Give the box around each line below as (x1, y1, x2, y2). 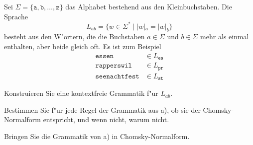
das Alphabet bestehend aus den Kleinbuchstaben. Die (65, 1, 232, 11)
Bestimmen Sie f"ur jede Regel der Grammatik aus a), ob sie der (4, 104, 201, 115)
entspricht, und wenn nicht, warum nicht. (43, 114, 169, 125)
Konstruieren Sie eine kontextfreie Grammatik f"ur (4, 88, 158, 98)
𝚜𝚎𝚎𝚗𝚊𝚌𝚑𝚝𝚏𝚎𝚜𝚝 (95, 72, 139, 80)
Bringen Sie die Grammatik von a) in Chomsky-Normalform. (4, 131, 190, 141)
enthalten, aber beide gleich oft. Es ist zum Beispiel (4, 41, 161, 52)
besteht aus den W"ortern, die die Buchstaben (4, 31, 145, 42)
